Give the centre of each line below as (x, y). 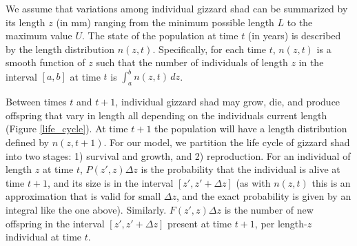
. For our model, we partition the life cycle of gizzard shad (227, 142)
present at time (200, 223)
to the (300, 22)
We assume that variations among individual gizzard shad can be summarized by (177, 8)
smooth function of (45, 62)
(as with (253, 182)
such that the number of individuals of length (192, 62)
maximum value (39, 35)
